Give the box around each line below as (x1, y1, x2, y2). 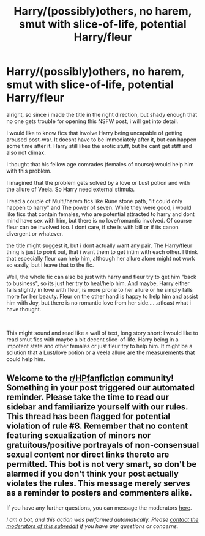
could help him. (6, 355, 45, 362)
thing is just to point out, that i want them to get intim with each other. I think (6, 248, 198, 255)
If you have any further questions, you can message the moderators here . (6, 504, 192, 512)
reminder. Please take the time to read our (6, 392, 170, 403)
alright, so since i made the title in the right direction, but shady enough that (6, 111, 198, 118)
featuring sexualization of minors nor (6, 430, 151, 441)
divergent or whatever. (6, 229, 64, 237)
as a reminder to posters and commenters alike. (6, 488, 193, 498)
